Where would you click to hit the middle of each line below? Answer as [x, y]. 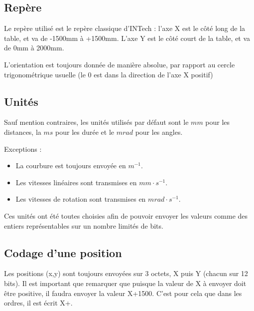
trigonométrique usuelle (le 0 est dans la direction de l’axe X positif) [109, 74]
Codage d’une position [63, 252]
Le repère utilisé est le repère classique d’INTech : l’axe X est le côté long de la [125, 28]
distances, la [23, 132]
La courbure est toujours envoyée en [71, 165]
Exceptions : [23, 149]
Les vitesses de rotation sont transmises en [81, 199]
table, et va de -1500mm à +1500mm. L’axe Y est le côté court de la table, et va [127, 38]
